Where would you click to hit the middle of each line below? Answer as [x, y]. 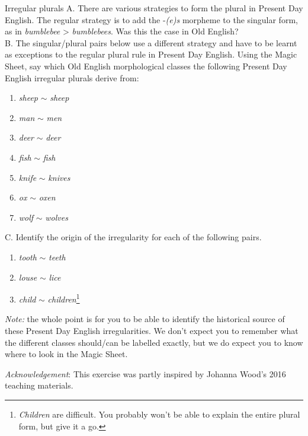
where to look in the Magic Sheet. [66, 354]
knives [59, 177]
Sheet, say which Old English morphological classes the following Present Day [146, 66]
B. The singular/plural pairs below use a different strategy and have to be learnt [151, 42]
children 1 [64, 298]
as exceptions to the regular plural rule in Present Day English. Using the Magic [151, 54]
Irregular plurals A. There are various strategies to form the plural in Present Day [154, 8]
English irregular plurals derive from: [72, 77]
